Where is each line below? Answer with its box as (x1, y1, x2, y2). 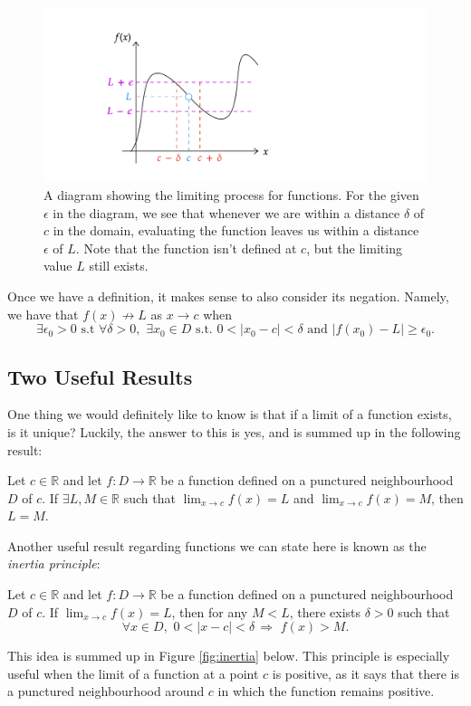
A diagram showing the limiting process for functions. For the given (43, 185, 419, 204)
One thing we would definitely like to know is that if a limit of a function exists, (7, 405, 452, 424)
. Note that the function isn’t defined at (75, 238, 297, 257)
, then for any (171, 602, 248, 621)
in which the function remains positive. (217, 682, 435, 701)
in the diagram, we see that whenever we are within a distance (53, 203, 400, 222)
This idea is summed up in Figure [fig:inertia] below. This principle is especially (7, 646, 450, 665)
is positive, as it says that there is (272, 663, 459, 682)
